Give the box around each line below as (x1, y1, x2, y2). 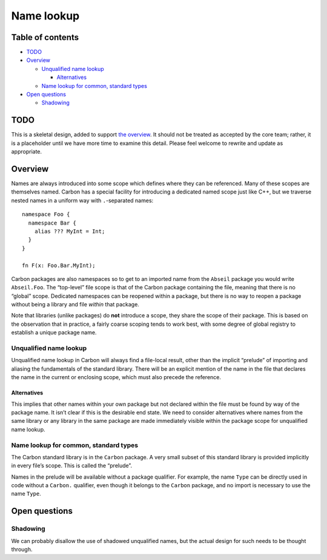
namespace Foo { (22, 211, 70, 218)
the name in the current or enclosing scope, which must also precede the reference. (11, 374, 221, 381)
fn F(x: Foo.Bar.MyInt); (22, 261, 96, 269)
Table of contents (11, 32, 79, 42)
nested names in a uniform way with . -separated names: (11, 197, 154, 204)
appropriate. (11, 148, 42, 155)
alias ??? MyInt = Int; (34, 228, 105, 235)
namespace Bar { (28, 219, 77, 226)
